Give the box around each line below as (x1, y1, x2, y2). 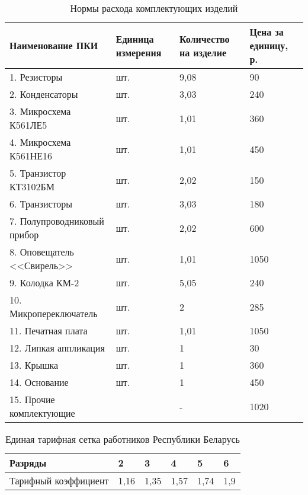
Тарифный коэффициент (9, 474, 109, 487)
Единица (115, 31, 154, 46)
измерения (115, 45, 162, 59)
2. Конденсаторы (9, 87, 78, 101)
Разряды (9, 456, 47, 470)
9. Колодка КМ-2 (9, 276, 79, 289)
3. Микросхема (9, 104, 71, 118)
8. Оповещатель (9, 245, 74, 258)
